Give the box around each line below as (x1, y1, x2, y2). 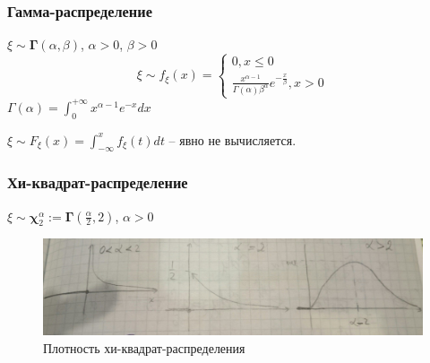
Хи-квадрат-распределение (7, 171, 188, 194)
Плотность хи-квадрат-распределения (43, 339, 245, 358)
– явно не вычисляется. (168, 130, 297, 149)
